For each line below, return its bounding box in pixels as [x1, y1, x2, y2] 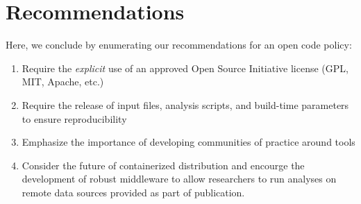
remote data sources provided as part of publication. [22, 185, 245, 199]
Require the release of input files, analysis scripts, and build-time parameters [22, 97, 349, 112]
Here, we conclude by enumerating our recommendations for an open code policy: [6, 37, 352, 52]
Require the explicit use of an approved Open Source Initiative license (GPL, [22, 60, 349, 75]
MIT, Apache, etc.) [22, 74, 104, 89]
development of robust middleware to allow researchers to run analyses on [22, 171, 337, 186]
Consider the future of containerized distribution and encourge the [22, 158, 305, 172]
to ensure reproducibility [22, 111, 127, 126]
